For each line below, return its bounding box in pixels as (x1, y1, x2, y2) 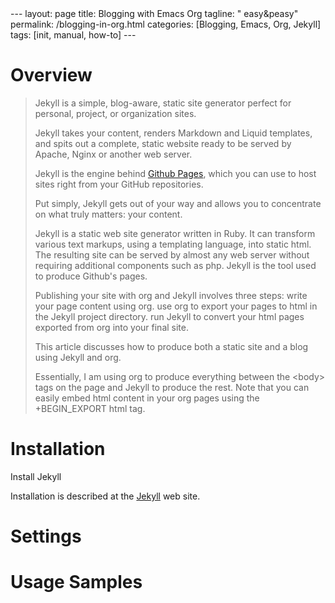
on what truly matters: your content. (34, 208, 183, 220)
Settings (10, 525, 82, 548)
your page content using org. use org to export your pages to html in (34, 300, 318, 312)
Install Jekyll (10, 470, 62, 482)
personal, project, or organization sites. (34, 107, 197, 119)
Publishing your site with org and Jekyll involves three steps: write (34, 289, 308, 301)
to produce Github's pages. (34, 270, 148, 282)
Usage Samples (10, 571, 143, 594)
